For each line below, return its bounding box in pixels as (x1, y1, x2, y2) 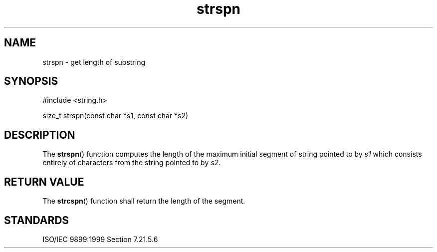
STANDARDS (4, 214, 69, 227)
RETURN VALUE (4, 175, 84, 188)
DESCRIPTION (4, 128, 75, 141)
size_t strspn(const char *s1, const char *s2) (42, 111, 189, 120)
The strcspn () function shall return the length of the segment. (42, 197, 245, 206)
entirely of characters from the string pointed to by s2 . (42, 158, 221, 167)
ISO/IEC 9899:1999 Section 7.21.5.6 (42, 235, 158, 244)
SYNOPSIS (4, 75, 58, 88)
